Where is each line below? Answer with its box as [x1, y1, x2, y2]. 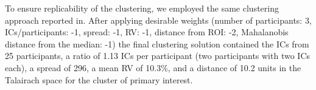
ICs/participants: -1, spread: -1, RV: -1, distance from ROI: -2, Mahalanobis [5, 26, 289, 38]
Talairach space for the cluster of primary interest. [5, 73, 193, 86]
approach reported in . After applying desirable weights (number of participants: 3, [5, 13, 312, 26]
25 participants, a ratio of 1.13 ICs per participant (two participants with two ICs [5, 49, 311, 62]
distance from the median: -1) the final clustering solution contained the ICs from [5, 37, 309, 50]
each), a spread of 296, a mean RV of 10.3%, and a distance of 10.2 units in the [5, 61, 301, 74]
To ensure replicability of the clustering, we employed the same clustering [5, 2, 279, 14]
